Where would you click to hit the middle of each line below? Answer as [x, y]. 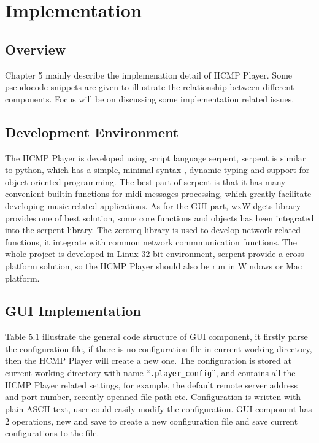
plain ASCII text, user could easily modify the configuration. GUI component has [159, 408]
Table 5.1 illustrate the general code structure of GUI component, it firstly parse [156, 337]
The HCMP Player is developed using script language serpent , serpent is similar [156, 157]
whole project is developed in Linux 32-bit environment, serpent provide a [144, 254]
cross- [296, 254]
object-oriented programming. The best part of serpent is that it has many [145, 181]
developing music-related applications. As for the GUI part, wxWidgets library [153, 205]
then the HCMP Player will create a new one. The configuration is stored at [148, 360]
